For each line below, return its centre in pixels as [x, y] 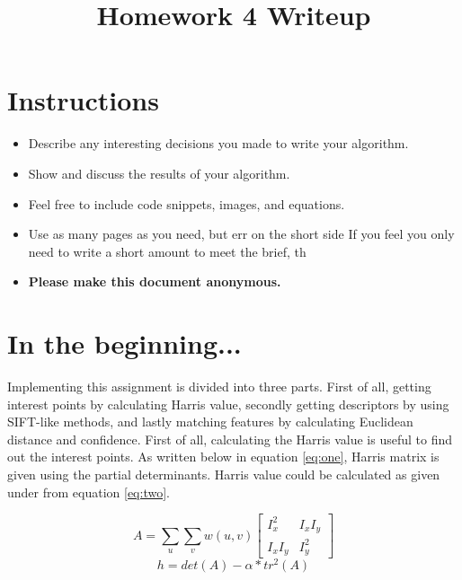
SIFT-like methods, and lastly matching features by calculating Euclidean [210, 422]
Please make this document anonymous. [155, 281]
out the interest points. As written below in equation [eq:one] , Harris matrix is [223, 457]
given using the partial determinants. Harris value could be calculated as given [224, 474]
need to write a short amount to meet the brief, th [167, 251]
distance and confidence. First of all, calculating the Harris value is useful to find [230, 439]
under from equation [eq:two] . [89, 492]
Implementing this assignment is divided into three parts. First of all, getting [219, 386]
